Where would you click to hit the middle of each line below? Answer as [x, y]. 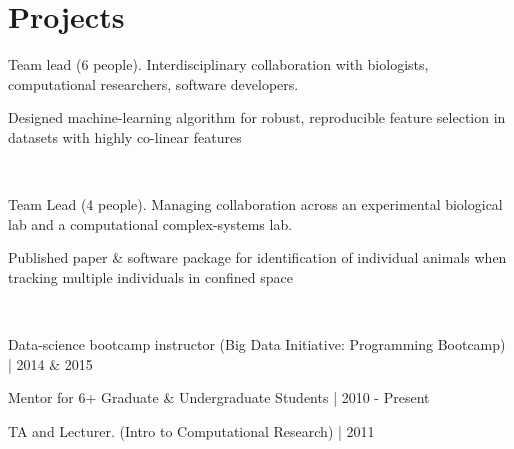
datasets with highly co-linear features [125, 136]
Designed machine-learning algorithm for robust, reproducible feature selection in [257, 117]
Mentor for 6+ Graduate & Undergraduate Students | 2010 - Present [219, 397]
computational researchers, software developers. [153, 83]
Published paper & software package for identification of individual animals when [257, 257]
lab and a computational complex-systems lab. [150, 223]
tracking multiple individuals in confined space [150, 276]
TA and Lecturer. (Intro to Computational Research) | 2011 [191, 430]
